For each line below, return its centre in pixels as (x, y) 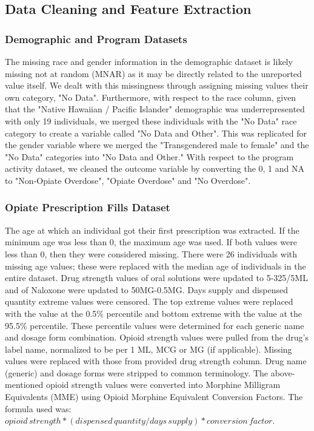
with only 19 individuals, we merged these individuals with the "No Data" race (151, 120)
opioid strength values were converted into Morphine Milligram (163, 385)
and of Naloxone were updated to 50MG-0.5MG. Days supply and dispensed (147, 289)
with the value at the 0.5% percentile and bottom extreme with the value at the (154, 313)
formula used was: (38, 408)
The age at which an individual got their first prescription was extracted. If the (152, 230)
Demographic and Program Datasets (96, 39)
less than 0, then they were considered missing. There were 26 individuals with (151, 253)
